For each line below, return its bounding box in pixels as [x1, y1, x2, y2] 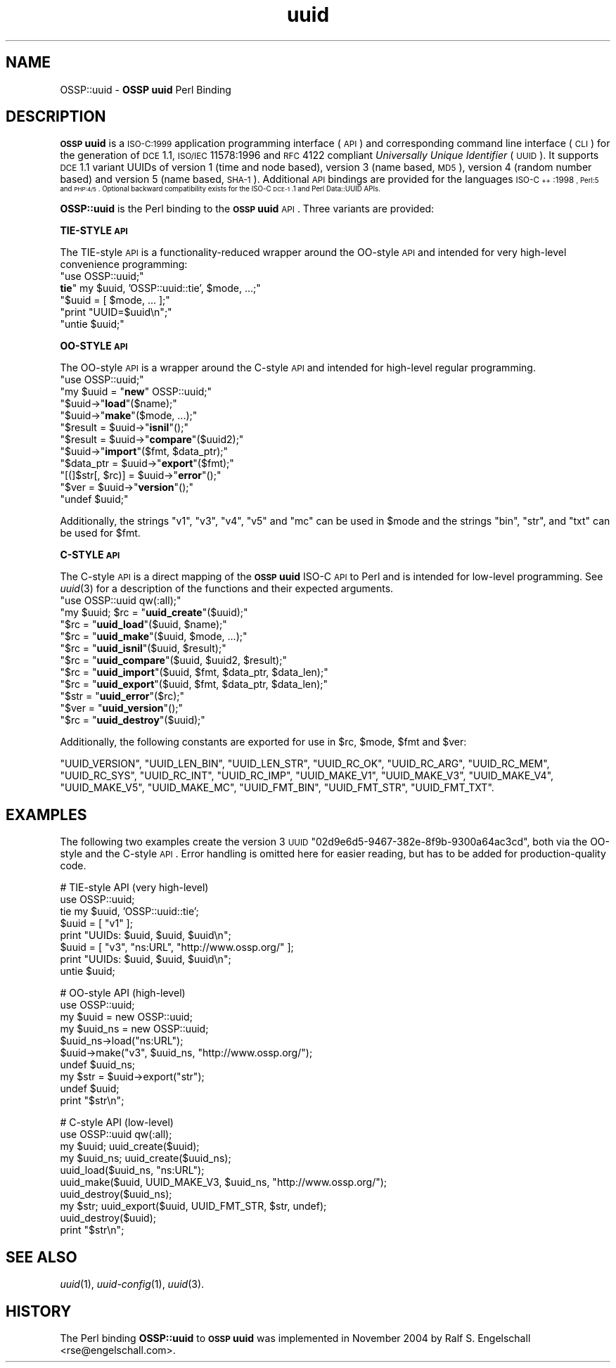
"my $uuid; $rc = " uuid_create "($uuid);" [60, 606, 248, 619]
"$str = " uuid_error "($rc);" [60, 690, 185, 703]
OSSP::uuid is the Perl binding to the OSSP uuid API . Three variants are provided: [60, 203, 435, 215]
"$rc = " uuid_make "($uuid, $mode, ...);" [60, 630, 248, 643]
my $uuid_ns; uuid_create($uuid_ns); [60, 1152, 231, 1165]
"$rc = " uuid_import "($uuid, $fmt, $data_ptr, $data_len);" [60, 666, 328, 679]
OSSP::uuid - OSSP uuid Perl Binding [60, 83, 231, 96]
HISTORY [6, 1302, 72, 1320]
